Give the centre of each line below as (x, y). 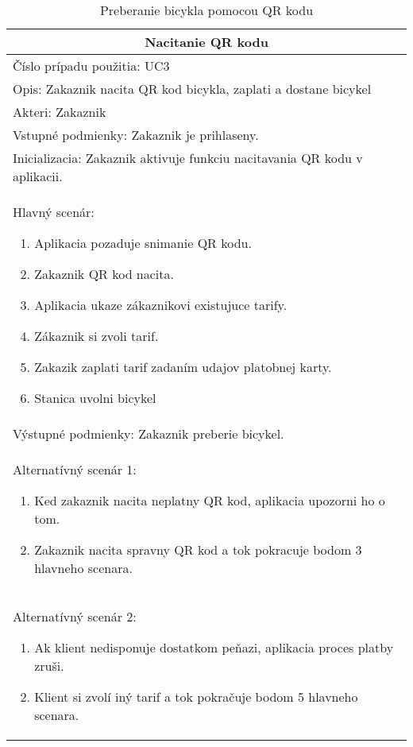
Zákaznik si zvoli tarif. (96, 336)
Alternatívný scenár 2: (75, 616)
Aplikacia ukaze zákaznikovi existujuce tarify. (161, 305)
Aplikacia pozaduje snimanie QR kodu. (143, 243)
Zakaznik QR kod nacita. (104, 274)
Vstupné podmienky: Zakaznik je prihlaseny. (136, 135)
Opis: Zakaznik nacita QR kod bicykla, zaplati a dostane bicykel (192, 89)
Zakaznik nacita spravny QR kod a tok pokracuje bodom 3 (198, 550)
